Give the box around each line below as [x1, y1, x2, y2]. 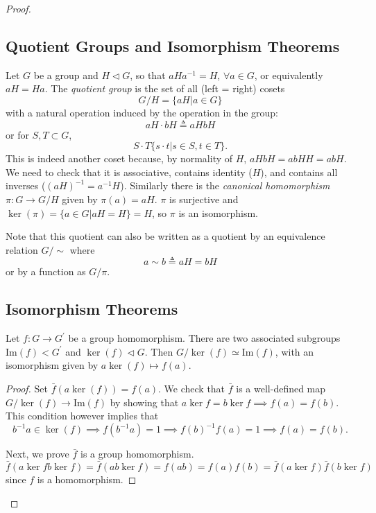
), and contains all [260, 164, 338, 179]
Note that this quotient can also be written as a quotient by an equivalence [6, 229, 325, 243]
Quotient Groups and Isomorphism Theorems [6, 35, 340, 56]
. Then [144, 344, 173, 358]
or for [6, 127, 29, 141]
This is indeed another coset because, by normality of [6, 151, 233, 166]
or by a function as [6, 264, 86, 279]
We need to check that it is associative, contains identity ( [6, 164, 253, 179]
